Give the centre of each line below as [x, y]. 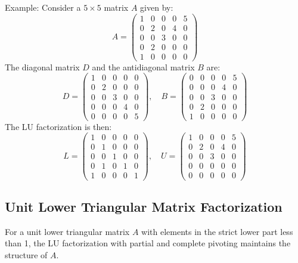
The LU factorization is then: [58, 126]
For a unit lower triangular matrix [67, 231]
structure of [26, 254]
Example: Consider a [43, 7]
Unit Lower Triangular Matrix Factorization [144, 206]
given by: [157, 7]
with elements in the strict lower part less [217, 231]
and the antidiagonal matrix [143, 66]
